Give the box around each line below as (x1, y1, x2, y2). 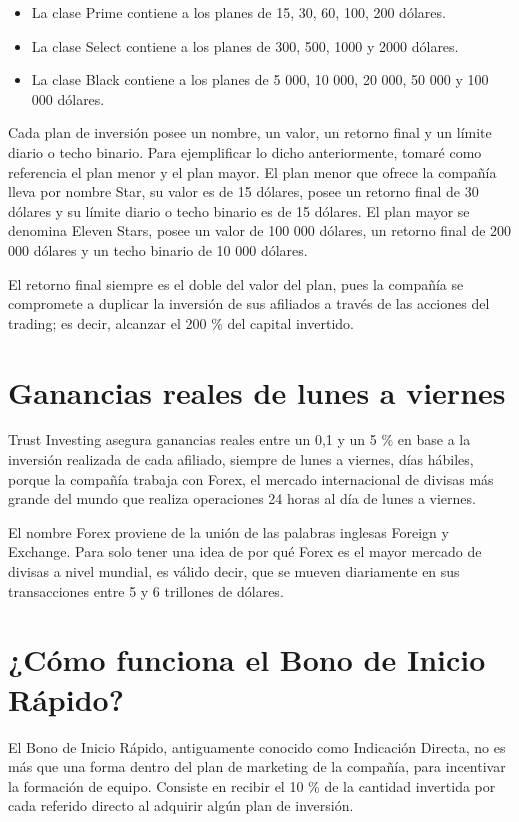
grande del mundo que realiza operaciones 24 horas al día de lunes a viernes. (8, 488, 476, 509)
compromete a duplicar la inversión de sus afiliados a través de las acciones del (8, 293, 490, 314)
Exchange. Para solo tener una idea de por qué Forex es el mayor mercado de (8, 541, 482, 562)
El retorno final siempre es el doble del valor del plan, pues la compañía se (8, 273, 464, 294)
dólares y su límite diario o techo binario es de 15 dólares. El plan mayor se (8, 200, 470, 221)
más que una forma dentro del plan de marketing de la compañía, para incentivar (8, 756, 506, 777)
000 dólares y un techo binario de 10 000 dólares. (8, 239, 308, 260)
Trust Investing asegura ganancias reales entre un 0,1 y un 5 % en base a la (8, 429, 471, 450)
